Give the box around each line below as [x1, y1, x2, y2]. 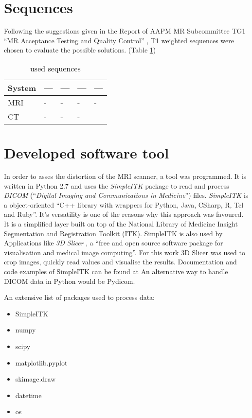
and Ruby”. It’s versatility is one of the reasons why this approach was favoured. [4, 209, 244, 219]
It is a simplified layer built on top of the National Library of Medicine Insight [4, 219, 238, 228]
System [8, 82, 36, 93]
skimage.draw [15, 374, 56, 384]
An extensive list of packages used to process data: [4, 292, 155, 302]
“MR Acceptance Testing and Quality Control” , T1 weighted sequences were [4, 35, 234, 45]
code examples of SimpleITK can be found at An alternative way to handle [4, 266, 228, 276]
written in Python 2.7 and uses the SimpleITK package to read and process [4, 180, 229, 191]
